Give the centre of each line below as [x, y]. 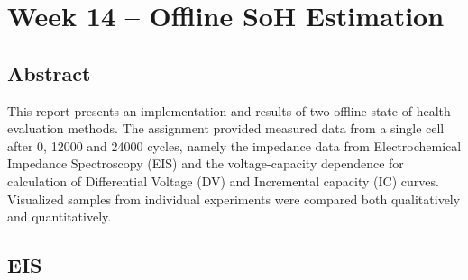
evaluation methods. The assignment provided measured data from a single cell [226, 128]
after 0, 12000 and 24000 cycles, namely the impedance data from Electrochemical [234, 145]
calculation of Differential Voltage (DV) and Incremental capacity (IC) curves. [223, 181]
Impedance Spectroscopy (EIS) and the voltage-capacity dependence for [206, 163]
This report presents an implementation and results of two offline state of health [229, 110]
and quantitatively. [60, 217]
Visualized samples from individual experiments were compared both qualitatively [234, 199]
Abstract [49, 72]
